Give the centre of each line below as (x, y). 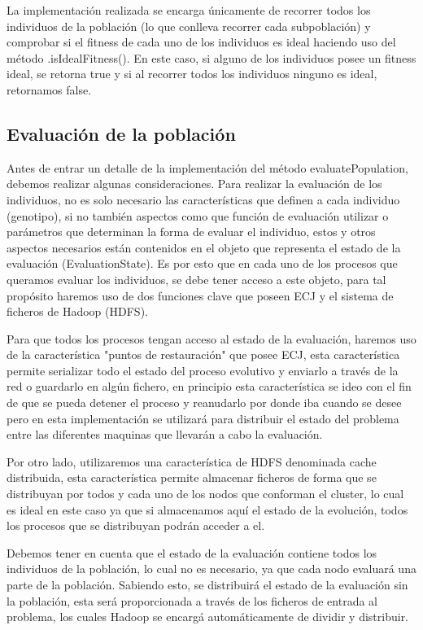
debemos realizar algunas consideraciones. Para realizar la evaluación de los (194, 184)
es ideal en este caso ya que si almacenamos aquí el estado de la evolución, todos (207, 509)
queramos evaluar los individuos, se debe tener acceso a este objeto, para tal (196, 279)
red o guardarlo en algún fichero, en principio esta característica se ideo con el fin (209, 386)
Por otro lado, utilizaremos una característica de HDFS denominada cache (192, 461)
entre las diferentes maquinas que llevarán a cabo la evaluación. (165, 434)
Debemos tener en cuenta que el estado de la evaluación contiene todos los (192, 552)
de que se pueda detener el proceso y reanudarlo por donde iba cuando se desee (204, 402)
